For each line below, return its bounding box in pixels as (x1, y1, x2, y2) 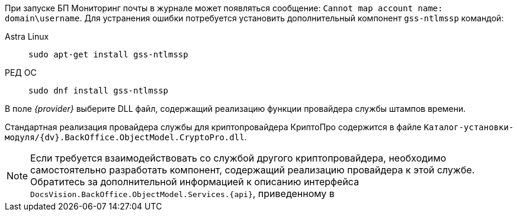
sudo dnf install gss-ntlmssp (28, 86, 169, 95)
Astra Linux (5, 31, 49, 41)
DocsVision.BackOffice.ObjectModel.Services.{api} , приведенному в (30, 188, 335, 199)
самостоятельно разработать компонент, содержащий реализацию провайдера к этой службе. (30, 164, 475, 176)
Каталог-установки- (423, 122, 514, 132)
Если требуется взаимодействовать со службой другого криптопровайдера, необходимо (30, 152, 447, 164)
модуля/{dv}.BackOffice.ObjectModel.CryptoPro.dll (5, 133, 245, 142)
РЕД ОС (5, 67, 37, 78)
